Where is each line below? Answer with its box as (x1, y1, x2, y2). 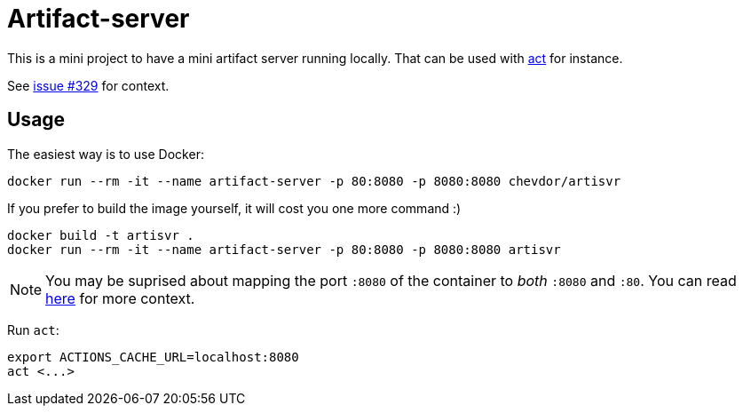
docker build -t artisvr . (7, 227, 194, 242)
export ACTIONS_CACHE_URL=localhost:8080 (7, 349, 299, 364)
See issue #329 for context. (7, 77, 170, 93)
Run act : (7, 322, 59, 338)
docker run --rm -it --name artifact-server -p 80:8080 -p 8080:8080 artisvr (7, 242, 561, 257)
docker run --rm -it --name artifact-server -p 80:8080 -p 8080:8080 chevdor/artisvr (7, 173, 621, 188)
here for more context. (45, 289, 195, 307)
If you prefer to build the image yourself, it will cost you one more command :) (7, 200, 462, 216)
